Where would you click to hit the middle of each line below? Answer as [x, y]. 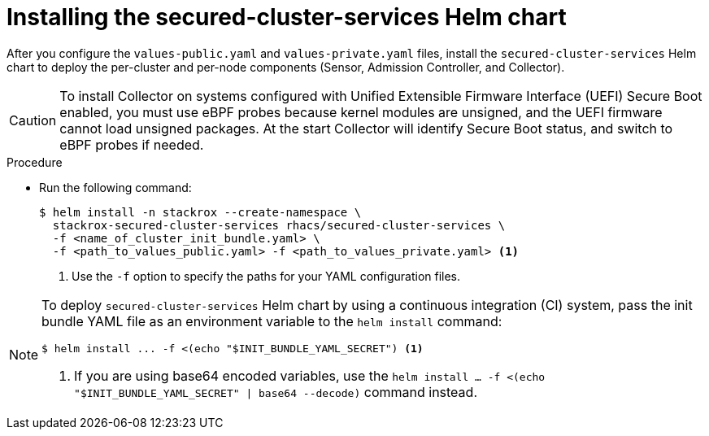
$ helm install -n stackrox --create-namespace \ [200, 212]
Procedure [35, 162]
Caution [33, 120]
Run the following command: [115, 187]
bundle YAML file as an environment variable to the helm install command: [272, 321]
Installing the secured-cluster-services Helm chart [287, 17]
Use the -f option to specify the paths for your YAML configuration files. [266, 276]
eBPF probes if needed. [132, 144]
